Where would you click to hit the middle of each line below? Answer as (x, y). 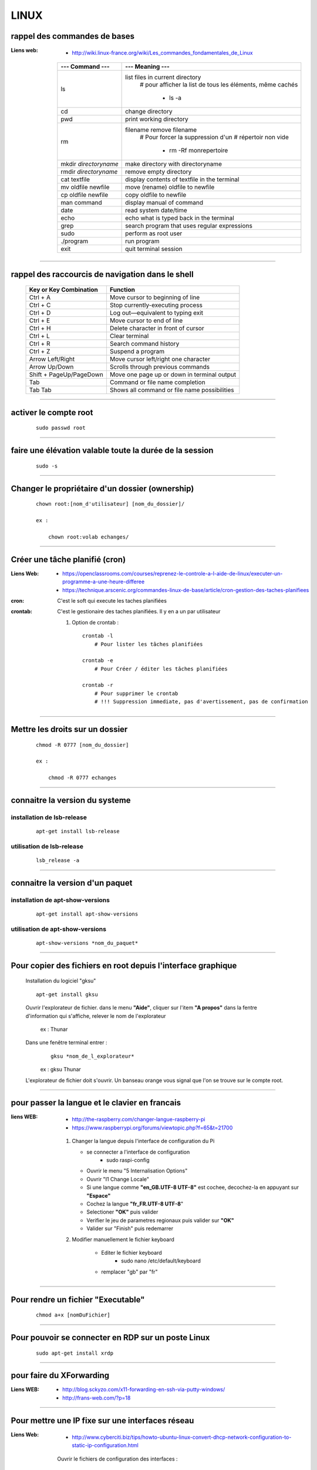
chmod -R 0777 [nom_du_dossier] (82, 745)
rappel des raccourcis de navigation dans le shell (102, 274)
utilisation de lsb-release (47, 846)
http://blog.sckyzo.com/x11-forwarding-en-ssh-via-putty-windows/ (144, 1389)
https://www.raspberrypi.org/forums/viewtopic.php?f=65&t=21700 (152, 1127)
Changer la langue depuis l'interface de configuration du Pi (143, 1141)
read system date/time (156, 211)
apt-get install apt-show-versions (87, 914)
